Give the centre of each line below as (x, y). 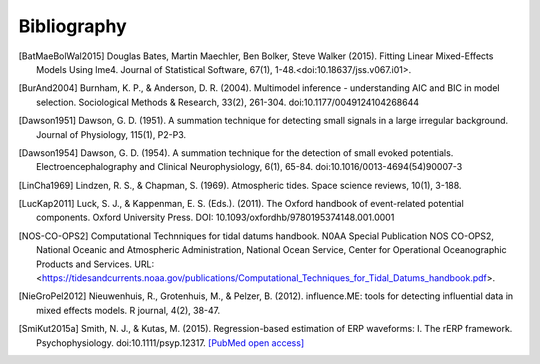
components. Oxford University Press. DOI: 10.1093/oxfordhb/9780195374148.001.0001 (215, 217)
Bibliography (72, 26)
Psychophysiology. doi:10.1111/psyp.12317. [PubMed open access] (170, 342)
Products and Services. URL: (95, 264)
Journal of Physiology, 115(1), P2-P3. (111, 134)
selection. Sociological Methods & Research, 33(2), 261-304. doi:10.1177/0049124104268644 (228, 102)
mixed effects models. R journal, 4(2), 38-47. (128, 310)
